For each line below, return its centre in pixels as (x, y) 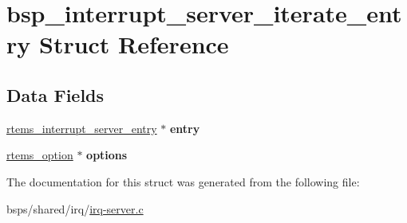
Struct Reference (134, 44)
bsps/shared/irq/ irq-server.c (75, 208)
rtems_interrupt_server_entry (82, 128)
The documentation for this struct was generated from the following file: (183, 181)
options (107, 155)
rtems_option (40, 155)
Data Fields (55, 94)
